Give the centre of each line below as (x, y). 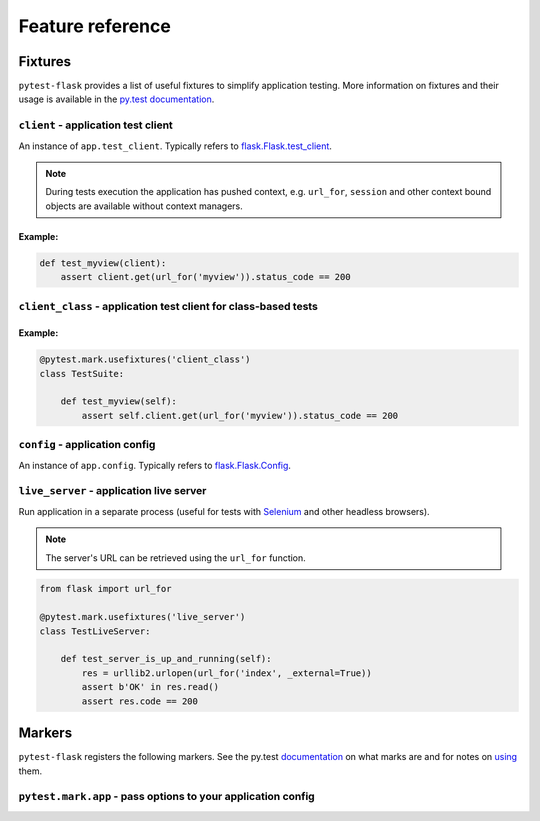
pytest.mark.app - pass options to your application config (166, 797)
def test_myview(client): (103, 263)
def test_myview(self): (118, 401)
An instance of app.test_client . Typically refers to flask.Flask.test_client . (175, 146)
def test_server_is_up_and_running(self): (166, 659)
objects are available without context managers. (144, 206)
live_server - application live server (112, 491)
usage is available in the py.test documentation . (116, 99)
